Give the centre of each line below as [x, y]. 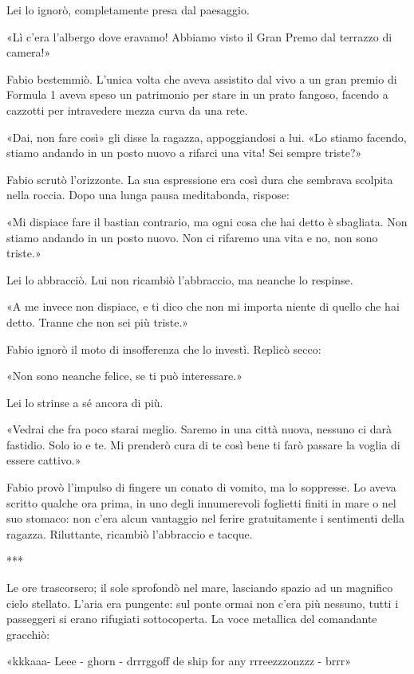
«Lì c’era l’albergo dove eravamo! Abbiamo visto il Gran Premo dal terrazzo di [199, 36]
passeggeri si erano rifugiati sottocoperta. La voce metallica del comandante [192, 619]
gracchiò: [28, 634]
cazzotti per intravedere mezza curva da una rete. [127, 110]
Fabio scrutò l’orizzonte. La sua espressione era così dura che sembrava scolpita [200, 179]
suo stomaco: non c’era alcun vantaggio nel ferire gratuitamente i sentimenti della [205, 518]
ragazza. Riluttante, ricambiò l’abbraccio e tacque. [130, 533]
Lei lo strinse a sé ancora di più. [85, 402]
